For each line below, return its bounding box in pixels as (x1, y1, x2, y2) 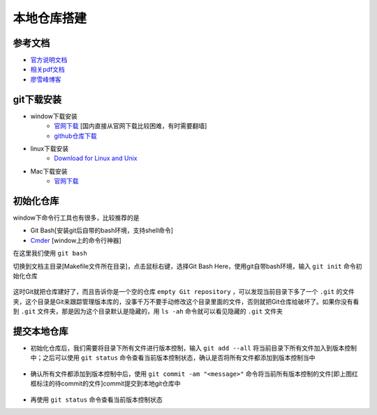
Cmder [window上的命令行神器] (30, 236, 121, 244)
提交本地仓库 (13, 325, 68, 337)
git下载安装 (13, 93, 62, 105)
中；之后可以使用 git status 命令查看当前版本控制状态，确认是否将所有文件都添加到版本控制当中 (30, 353, 316, 362)
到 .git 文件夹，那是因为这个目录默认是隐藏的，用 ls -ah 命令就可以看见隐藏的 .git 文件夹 (13, 307, 283, 316)
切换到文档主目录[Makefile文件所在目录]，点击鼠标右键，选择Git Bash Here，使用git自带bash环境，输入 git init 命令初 (13, 262, 362, 270)
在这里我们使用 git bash (13, 249, 87, 258)
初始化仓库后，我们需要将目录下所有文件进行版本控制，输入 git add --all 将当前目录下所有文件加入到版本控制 (30, 344, 357, 353)
